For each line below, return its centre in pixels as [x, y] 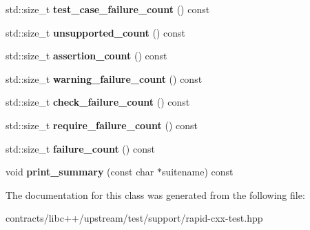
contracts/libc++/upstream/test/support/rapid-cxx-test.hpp [134, 218]
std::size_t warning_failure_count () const [104, 78]
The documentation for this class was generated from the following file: [155, 194]
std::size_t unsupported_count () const [96, 32]
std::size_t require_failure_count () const [102, 125]
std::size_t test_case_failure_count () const [108, 9]
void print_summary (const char [80, 172]
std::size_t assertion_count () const [86, 56]
